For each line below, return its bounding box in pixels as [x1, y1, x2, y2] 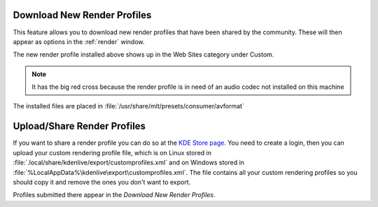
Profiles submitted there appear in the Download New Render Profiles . [13, 191, 216, 199]
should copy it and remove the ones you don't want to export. [13, 178, 191, 186]
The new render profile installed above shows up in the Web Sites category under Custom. [13, 50, 274, 59]
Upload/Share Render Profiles [13, 120, 146, 132]
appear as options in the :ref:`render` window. [13, 37, 145, 45]
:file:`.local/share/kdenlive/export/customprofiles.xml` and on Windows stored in [13, 158, 245, 167]
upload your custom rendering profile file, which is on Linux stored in [13, 148, 211, 157]
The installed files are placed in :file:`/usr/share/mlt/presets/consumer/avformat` [13, 102, 244, 110]
